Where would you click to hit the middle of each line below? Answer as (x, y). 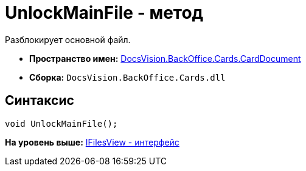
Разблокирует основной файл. (68, 39)
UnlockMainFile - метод (104, 13)
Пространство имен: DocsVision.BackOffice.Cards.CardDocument (165, 58)
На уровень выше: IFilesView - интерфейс (92, 142)
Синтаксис (40, 101)
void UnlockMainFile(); (61, 123)
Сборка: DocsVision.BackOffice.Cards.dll (127, 77)
